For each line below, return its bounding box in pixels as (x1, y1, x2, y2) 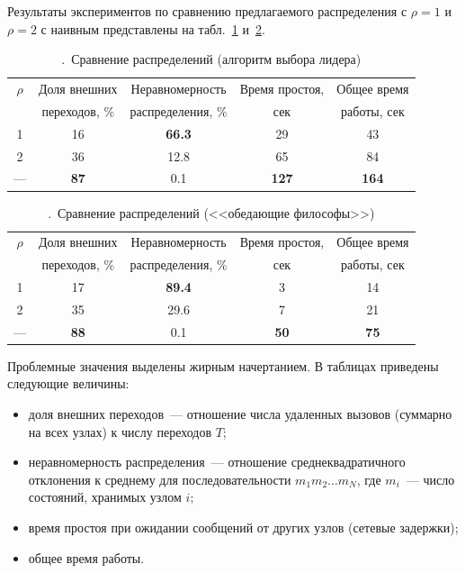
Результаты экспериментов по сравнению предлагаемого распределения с (7, 2, 407, 20)
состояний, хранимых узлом (28, 487, 182, 506)
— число (406, 469, 455, 488)
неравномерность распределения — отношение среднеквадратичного (28, 452, 406, 471)
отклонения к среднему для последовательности (28, 469, 291, 488)
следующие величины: (7, 374, 130, 393)
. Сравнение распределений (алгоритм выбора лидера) (61, 50, 362, 68)
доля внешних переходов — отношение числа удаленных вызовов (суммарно (28, 405, 452, 423)
